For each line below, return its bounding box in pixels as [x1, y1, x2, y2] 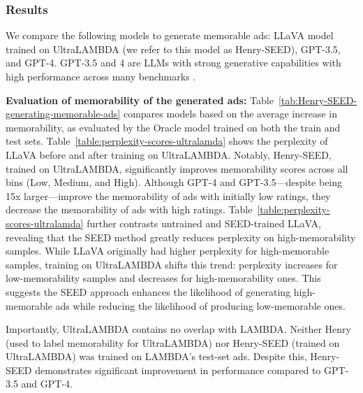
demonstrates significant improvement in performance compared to [35, 362, 321, 377]
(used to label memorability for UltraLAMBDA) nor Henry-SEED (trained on [6, 335, 340, 350]
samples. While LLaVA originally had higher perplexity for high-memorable [6, 243, 329, 258]
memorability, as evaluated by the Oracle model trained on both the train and [6, 120, 341, 134]
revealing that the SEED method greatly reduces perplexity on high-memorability [6, 229, 356, 244]
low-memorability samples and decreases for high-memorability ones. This [6, 271, 321, 285]
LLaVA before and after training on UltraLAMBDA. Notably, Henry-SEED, [6, 147, 332, 162]
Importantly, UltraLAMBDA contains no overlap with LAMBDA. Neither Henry [6, 322, 351, 336]
